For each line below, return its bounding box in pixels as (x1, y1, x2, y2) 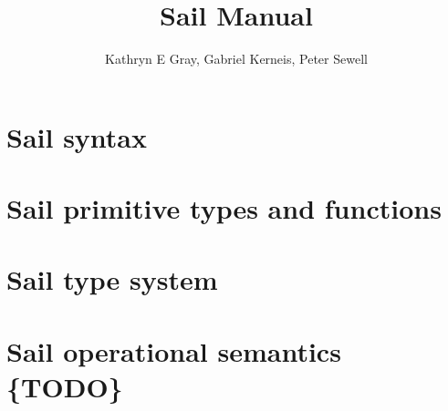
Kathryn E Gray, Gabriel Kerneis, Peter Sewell (105, 49, 368, 68)
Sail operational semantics (6, 332, 341, 369)
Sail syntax (6, 118, 148, 155)
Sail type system (6, 261, 218, 298)
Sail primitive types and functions (6, 190, 442, 227)
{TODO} (6, 368, 123, 406)
